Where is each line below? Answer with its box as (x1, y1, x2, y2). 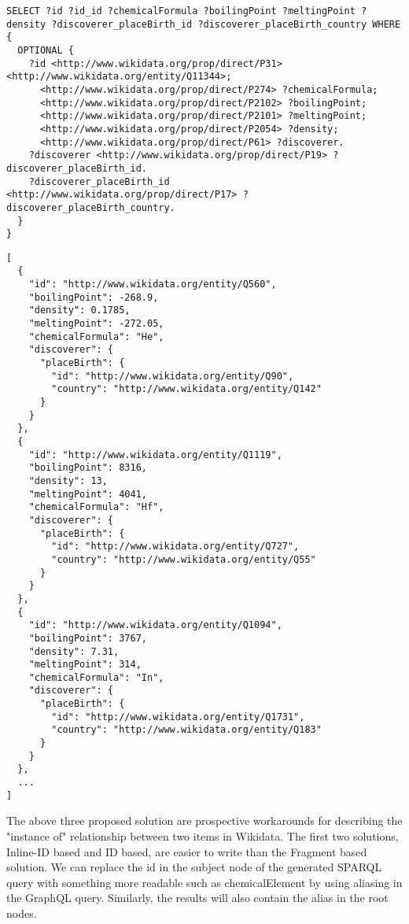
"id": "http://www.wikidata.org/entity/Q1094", (28, 619, 282, 631)
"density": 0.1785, (28, 305, 131, 316)
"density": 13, (28, 475, 108, 486)
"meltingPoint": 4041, (28, 488, 147, 500)
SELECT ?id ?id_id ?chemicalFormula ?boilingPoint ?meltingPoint (6, 6, 356, 17)
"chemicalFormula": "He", (28, 331, 164, 342)
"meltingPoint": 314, (28, 659, 142, 671)
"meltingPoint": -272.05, (28, 318, 164, 330)
